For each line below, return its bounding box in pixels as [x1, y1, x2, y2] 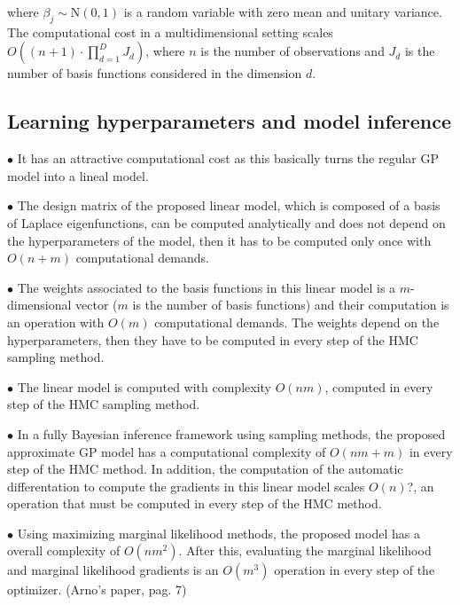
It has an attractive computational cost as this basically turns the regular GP [17, 149, 440, 168]
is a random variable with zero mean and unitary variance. [123, 3, 442, 20]
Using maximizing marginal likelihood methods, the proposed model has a [17, 523, 420, 542]
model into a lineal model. [7, 166, 149, 185]
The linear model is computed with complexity [17, 377, 271, 396]
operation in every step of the [274, 561, 435, 579]
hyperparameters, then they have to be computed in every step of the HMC [7, 330, 418, 349]
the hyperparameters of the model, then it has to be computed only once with [7, 231, 432, 249]
